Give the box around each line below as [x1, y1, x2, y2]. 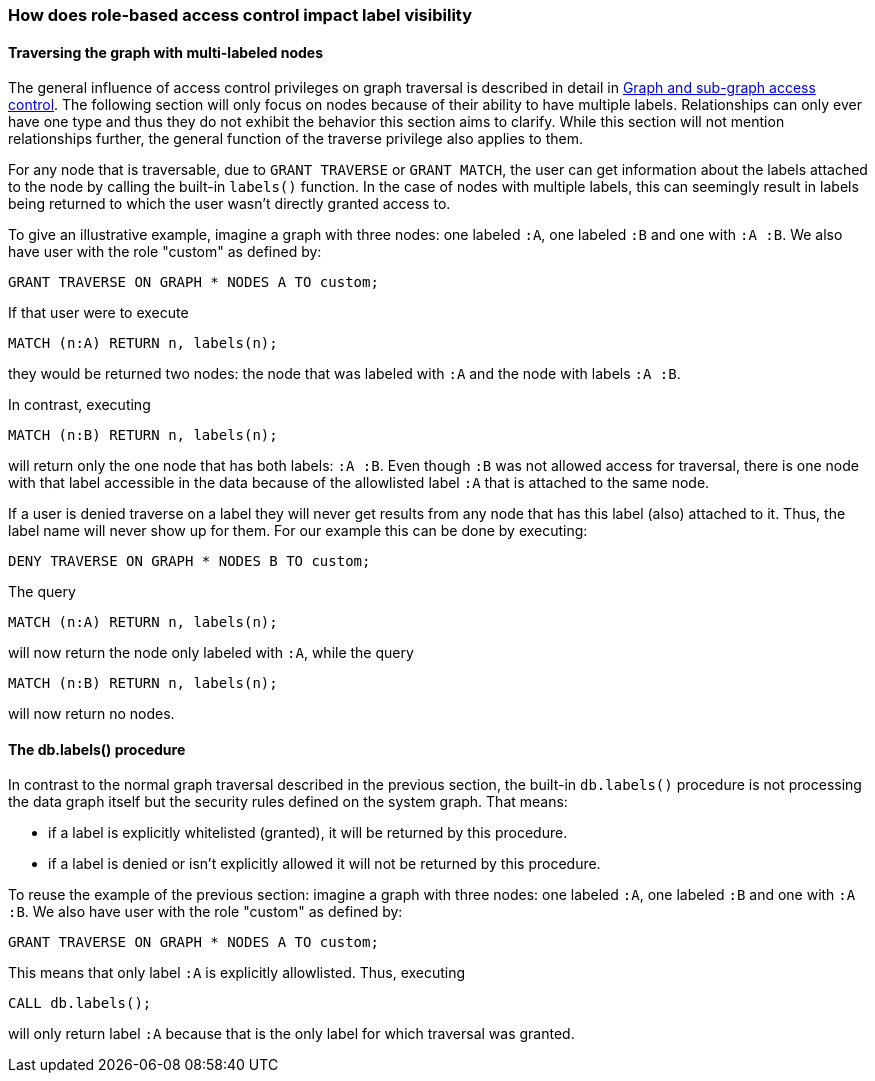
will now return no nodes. [8, 705, 175, 723]
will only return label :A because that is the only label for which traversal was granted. [8, 1025, 575, 1043]
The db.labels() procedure [8, 740, 186, 758]
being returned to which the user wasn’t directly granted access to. [8, 195, 451, 213]
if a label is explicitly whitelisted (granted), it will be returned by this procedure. [48, 824, 568, 842]
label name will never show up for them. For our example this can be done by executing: [8, 522, 588, 540]
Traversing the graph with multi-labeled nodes [8, 43, 324, 61]
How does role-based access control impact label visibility [8, 5, 473, 25]
